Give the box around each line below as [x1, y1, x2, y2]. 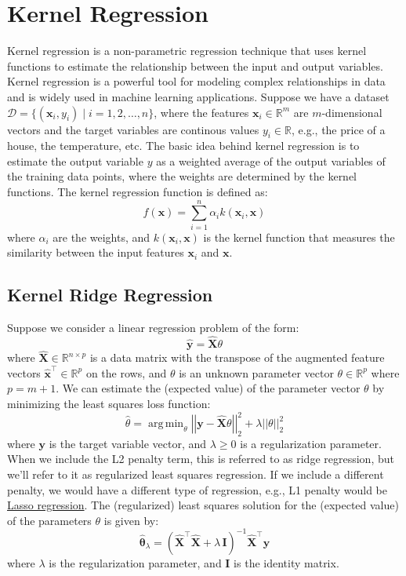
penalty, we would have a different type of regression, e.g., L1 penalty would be [7, 481, 388, 498]
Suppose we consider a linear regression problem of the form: [7, 319, 299, 336]
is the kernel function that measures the [203, 228, 395, 245]
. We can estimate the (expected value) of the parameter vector [56, 380, 361, 396]
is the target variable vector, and [49, 435, 207, 451]
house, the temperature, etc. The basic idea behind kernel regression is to [7, 137, 360, 154]
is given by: [103, 512, 159, 528]
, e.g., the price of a [292, 121, 386, 137]
